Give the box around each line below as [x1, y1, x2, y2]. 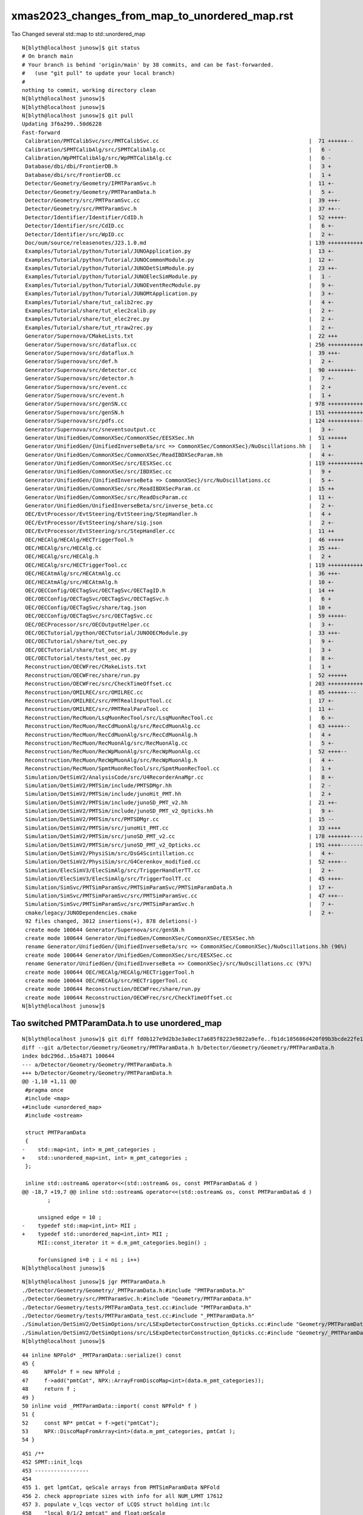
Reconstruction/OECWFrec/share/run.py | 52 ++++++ [25, 671, 347, 679]
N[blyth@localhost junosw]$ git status [22, 44, 140, 51]
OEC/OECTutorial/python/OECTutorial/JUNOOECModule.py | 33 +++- [25, 629, 341, 636]
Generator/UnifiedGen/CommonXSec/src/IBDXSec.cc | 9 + [25, 468, 332, 475]
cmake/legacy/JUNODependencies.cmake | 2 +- [25, 909, 335, 916]
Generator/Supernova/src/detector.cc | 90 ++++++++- [25, 367, 357, 373]
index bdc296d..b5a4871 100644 [22, 1053, 115, 1060]
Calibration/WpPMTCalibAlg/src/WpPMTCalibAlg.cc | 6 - [25, 155, 332, 162]
